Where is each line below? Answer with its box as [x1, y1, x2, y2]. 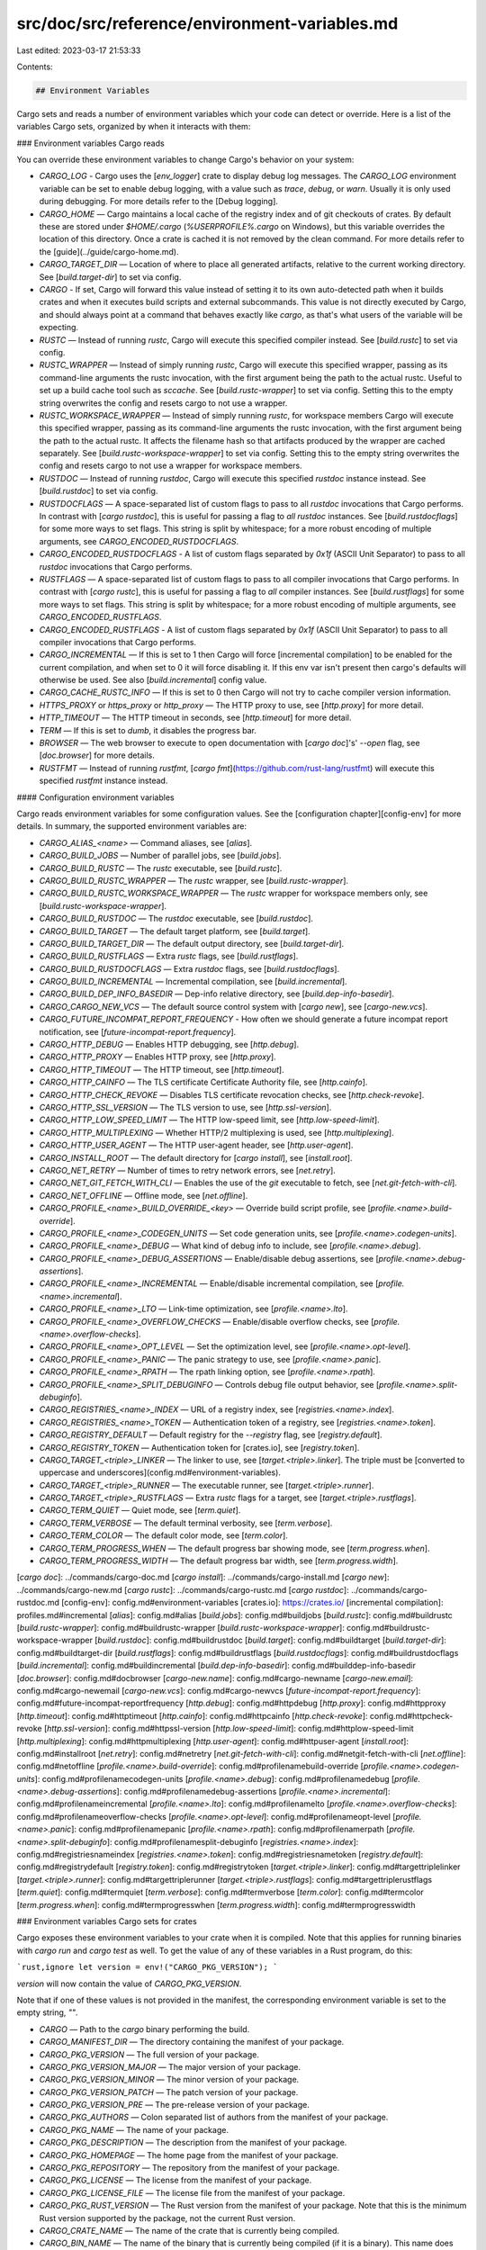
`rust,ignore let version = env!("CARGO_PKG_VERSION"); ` [16, 1962, 278, 1973]
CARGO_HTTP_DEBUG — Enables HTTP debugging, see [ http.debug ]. [39, 1039, 300, 1050]
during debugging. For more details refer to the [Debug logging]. [39, 196, 279, 207]
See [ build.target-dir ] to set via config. [39, 271, 182, 283]
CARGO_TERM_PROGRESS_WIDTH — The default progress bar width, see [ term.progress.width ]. [39, 1555, 399, 1566]
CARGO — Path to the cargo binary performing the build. [39, 2023, 250, 2034]
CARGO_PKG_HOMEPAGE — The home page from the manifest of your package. [39, 2149, 339, 2160]
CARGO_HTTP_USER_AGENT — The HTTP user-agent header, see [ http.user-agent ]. [39, 1139, 354, 1151]
